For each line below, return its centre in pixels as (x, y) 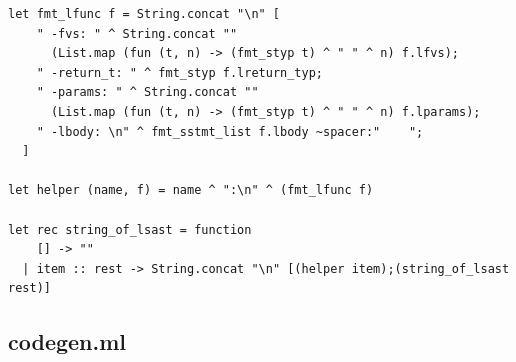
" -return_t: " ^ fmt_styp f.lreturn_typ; (179, 72)
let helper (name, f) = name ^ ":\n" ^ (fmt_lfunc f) (191, 190)
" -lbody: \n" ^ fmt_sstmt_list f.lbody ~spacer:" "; (230, 131)
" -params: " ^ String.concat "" (147, 92)
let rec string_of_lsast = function (130, 229)
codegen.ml (67, 341)
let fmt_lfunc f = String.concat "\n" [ (144, 14)
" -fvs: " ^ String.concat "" (137, 33)
